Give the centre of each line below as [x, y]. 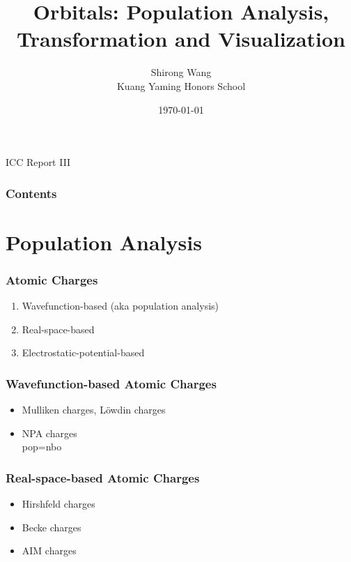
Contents [31, 193]
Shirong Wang [181, 72]
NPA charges [49, 433]
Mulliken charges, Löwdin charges [94, 410]
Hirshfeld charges [58, 504]
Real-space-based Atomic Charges [103, 477]
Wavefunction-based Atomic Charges [111, 383]
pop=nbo [42, 447]
